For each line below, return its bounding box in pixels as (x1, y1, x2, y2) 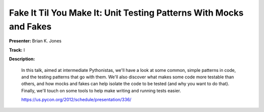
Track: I (9, 47, 25, 53)
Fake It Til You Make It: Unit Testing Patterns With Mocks (9, 7, 244, 18)
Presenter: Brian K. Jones (9, 38, 62, 44)
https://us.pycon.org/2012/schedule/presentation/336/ (21, 97, 132, 103)
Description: (9, 56, 35, 62)
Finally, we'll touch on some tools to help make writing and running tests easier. (21, 88, 181, 93)
